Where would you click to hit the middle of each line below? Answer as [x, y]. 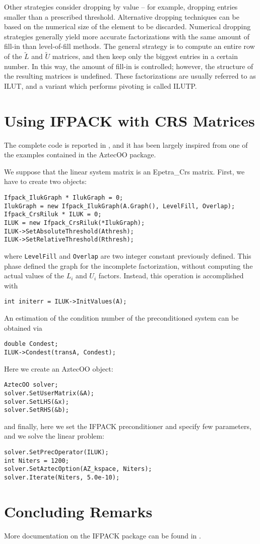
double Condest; [31, 344]
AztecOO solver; [31, 385]
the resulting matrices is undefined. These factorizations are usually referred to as [130, 76]
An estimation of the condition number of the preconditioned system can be [121, 318]
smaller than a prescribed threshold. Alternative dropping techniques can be [122, 16]
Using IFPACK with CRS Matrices [129, 120]
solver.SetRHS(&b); [37, 410]
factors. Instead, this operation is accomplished [171, 276]
